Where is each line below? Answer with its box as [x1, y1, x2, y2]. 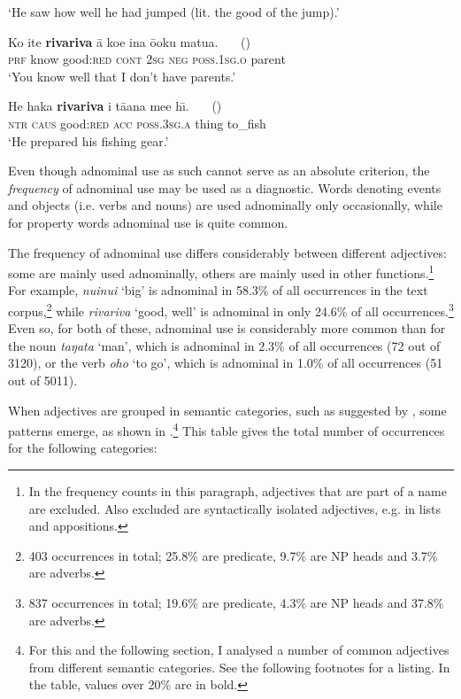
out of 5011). [8, 371, 78, 389]
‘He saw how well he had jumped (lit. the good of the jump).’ [8, 3, 340, 20]
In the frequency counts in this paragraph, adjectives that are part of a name [28, 482, 447, 501]
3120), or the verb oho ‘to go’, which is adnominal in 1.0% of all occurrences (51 [8, 353, 443, 372]
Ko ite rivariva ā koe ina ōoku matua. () [8, 32, 250, 50]
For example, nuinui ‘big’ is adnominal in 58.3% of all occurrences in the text [8, 281, 428, 299]
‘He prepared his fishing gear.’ [8, 131, 169, 150]
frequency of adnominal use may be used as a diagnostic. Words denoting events [8, 178, 442, 197]
